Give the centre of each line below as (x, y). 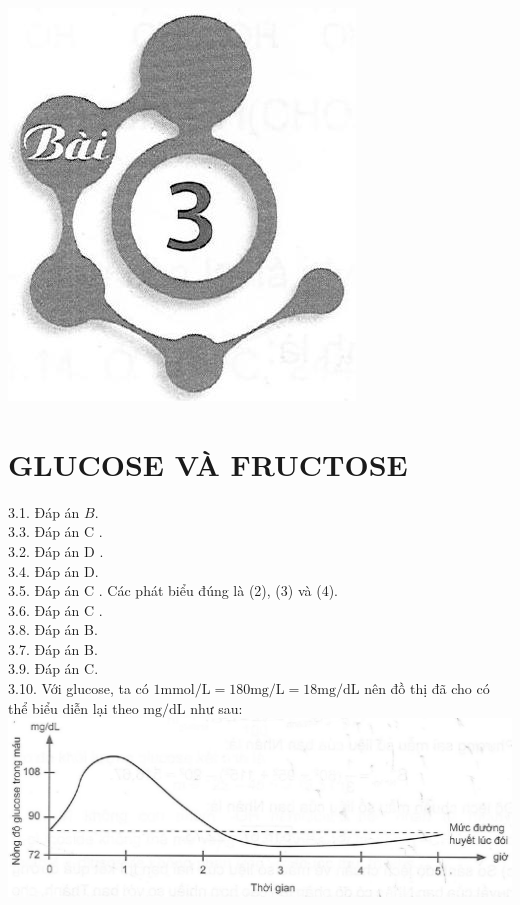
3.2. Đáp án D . (56, 550)
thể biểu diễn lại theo (73, 707)
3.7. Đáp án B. (53, 648)
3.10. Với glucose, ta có (78, 688)
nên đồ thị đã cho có (427, 688)
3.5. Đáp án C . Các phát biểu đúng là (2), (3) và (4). (173, 590)
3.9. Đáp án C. (53, 668)
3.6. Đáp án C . (55, 609)
